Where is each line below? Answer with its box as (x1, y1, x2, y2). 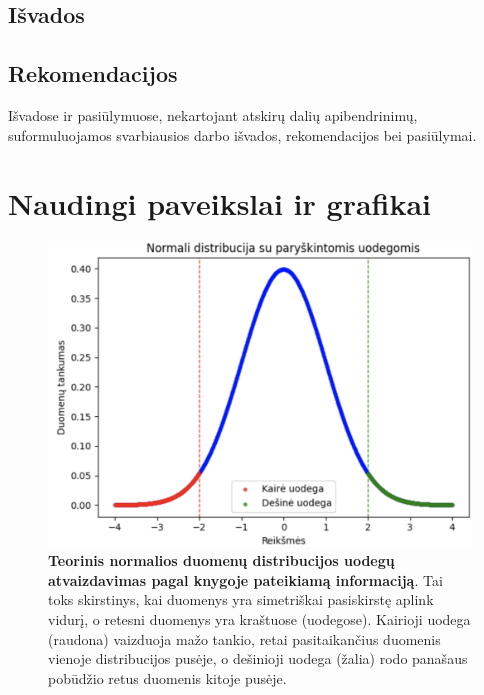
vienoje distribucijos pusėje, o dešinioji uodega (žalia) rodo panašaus (48, 648, 468, 669)
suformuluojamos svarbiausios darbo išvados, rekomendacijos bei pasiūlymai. (8, 124, 477, 145)
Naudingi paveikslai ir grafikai (8, 183, 432, 224)
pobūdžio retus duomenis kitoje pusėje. (48, 667, 287, 688)
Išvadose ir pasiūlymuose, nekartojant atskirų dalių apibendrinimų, (8, 104, 418, 125)
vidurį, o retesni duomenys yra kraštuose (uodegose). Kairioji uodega (48, 609, 471, 629)
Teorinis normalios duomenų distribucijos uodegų (48, 550, 395, 571)
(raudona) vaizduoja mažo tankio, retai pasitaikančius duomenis (48, 628, 441, 649)
